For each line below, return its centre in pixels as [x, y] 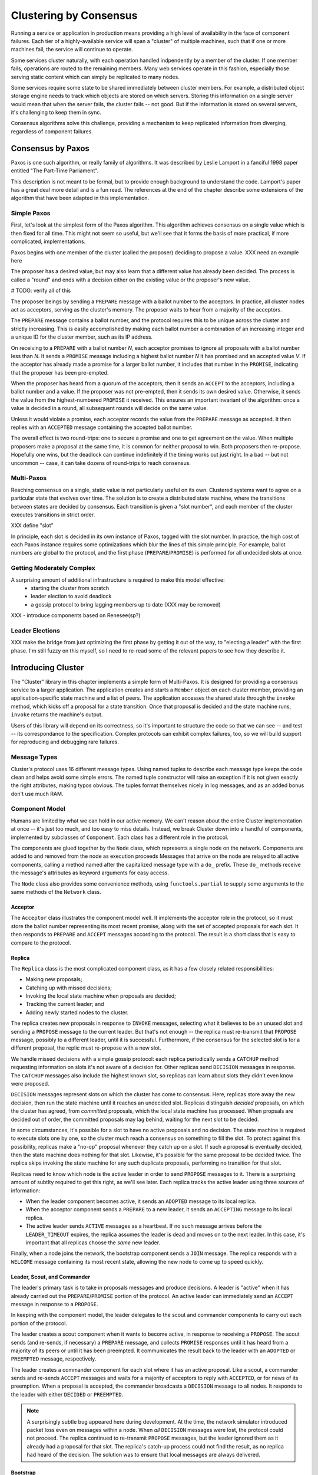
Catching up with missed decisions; [69, 988]
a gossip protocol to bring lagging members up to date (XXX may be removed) [126, 604]
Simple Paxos [31, 214]
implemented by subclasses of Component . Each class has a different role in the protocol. [120, 837]
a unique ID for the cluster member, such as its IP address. [82, 337]
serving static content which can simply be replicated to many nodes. [95, 77]
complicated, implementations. [48, 241]
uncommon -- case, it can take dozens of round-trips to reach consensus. [101, 463]
